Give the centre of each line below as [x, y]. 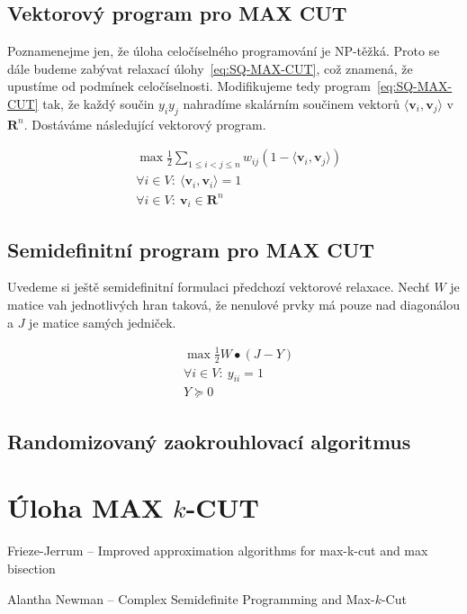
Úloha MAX [85, 507]
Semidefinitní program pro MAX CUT [191, 249]
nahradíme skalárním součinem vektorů [292, 103]
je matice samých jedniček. [103, 322]
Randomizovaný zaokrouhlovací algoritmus [209, 441]
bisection [31, 568]
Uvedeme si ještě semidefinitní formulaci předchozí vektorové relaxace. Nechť [219, 287]
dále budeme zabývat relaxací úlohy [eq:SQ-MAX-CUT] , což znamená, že [210, 68]
